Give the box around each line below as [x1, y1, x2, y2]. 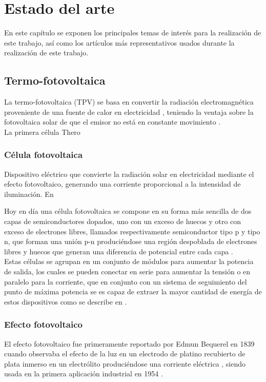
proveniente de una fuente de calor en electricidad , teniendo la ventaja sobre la [4, 106, 254, 117]
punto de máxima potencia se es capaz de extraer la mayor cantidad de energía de [4, 286, 262, 297]
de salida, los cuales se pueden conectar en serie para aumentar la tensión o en [4, 266, 251, 277]
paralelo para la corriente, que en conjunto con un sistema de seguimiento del [4, 276, 247, 287]
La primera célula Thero [4, 126, 80, 137]
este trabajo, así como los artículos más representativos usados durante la [4, 37, 235, 48]
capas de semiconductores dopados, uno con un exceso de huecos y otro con [4, 216, 241, 227]
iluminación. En [4, 188, 54, 199]
